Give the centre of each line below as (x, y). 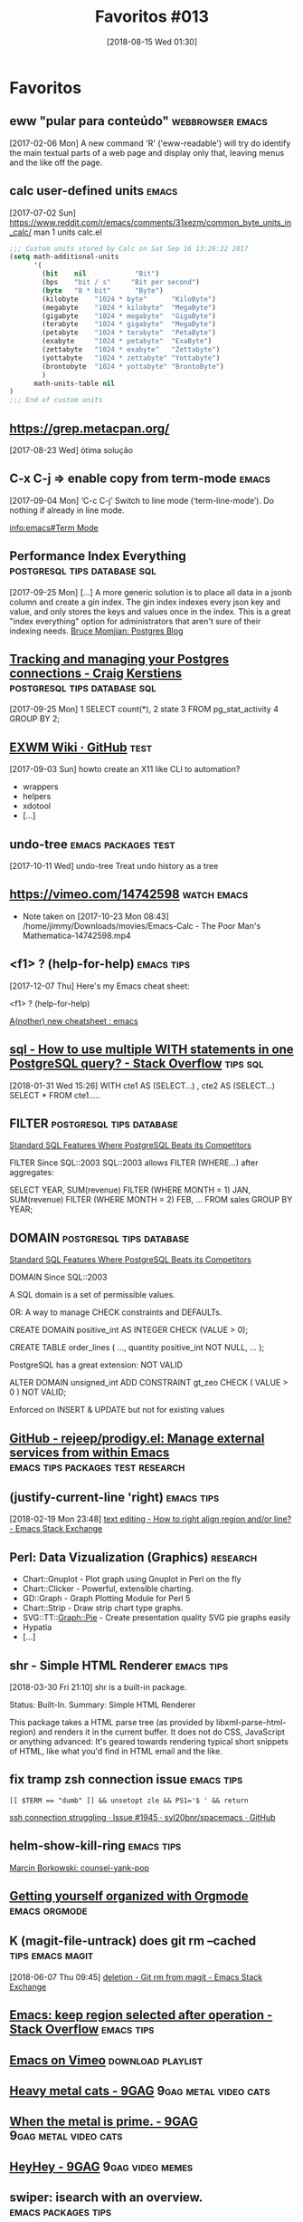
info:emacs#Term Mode (54, 527)
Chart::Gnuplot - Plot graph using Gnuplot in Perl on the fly (132, 1580)
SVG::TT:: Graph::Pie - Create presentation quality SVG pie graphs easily (156, 1618)
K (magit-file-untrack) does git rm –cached (133, 1941)
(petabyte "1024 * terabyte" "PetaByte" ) (129, 333)
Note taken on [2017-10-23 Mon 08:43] (95, 916)
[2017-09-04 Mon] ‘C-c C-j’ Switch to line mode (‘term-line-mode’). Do (142, 500)
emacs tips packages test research (97, 1467)
